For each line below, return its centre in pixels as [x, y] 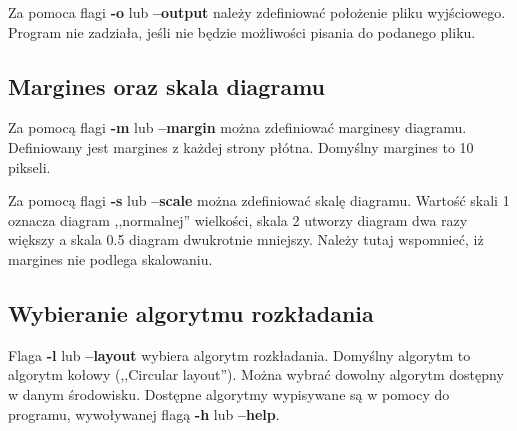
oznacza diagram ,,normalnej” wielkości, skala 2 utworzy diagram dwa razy [238, 219]
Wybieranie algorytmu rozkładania [191, 312]
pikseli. [29, 166]
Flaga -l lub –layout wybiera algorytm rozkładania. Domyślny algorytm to [239, 354]
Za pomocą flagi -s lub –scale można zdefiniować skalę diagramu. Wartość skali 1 [259, 200]
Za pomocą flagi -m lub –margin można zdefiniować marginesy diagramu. [237, 127]
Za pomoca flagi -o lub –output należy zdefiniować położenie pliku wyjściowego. [257, 12]
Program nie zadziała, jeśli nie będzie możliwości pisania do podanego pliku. [242, 31]
